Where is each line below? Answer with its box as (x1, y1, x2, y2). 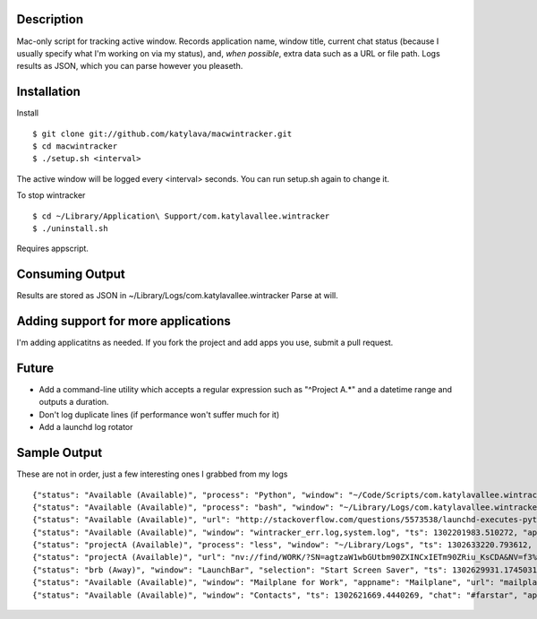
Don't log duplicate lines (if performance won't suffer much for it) (38, 408, 280, 420)
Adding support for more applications (16, 314, 232, 329)
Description (16, 12, 84, 27)
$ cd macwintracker (32, 141, 118, 151)
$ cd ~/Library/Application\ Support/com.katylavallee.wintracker (32, 211, 330, 221)
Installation (16, 84, 81, 99)
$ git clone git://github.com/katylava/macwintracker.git (32, 128, 293, 139)
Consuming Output (16, 267, 125, 282)
